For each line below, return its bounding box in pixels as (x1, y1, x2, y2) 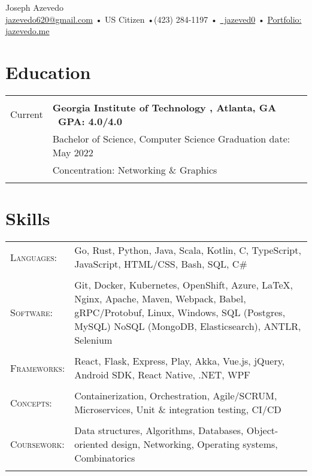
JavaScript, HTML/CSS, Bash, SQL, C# (74, 257, 247, 271)
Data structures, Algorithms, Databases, (74, 423, 244, 438)
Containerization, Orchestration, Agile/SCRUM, (74, 389, 277, 403)
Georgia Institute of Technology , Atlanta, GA (52, 100, 277, 114)
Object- (246, 423, 278, 438)
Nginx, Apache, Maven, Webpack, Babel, (74, 292, 246, 306)
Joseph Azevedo (5, 1, 64, 13)
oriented (74, 437, 108, 451)
